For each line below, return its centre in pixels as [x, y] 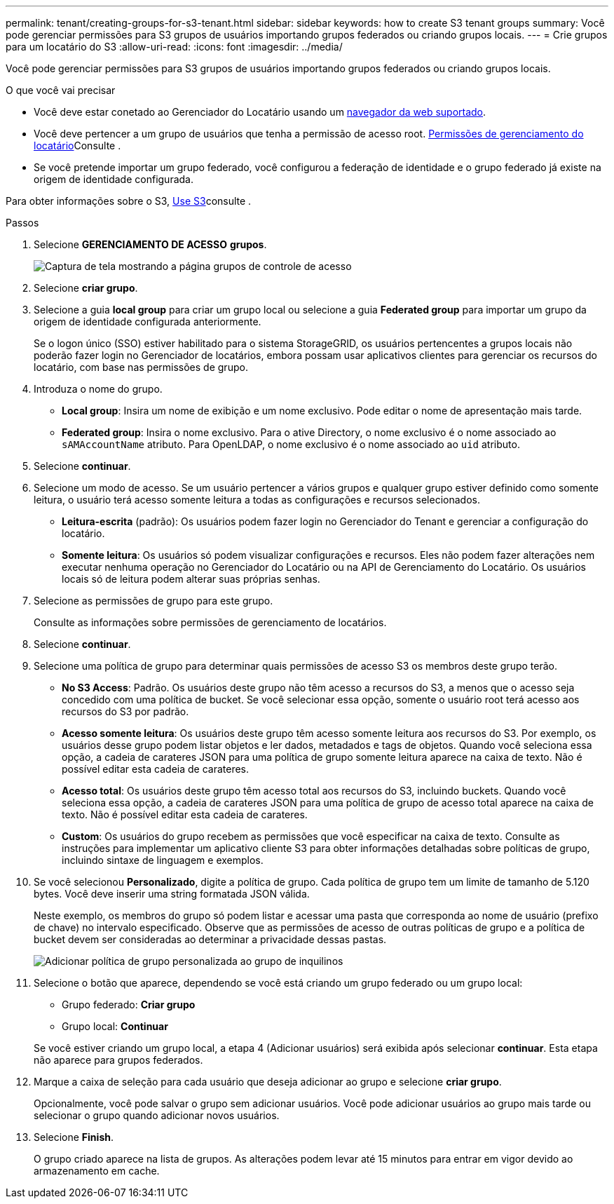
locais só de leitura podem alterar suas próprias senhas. [191, 579]
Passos [22, 223]
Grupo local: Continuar [115, 1026]
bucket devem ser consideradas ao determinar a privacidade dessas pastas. [210, 939]
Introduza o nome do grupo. [98, 389]
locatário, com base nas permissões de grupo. [141, 367]
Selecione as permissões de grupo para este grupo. [153, 601]
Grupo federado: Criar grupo [129, 1005]
